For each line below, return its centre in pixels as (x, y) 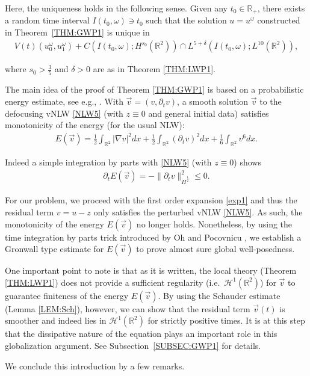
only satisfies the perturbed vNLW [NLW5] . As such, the (198, 211)
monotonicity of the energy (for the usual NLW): (95, 125)
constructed (279, 20)
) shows (247, 162)
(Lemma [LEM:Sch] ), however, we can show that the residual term (128, 308)
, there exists (281, 8)
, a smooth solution (213, 101)
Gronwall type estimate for (54, 249)
